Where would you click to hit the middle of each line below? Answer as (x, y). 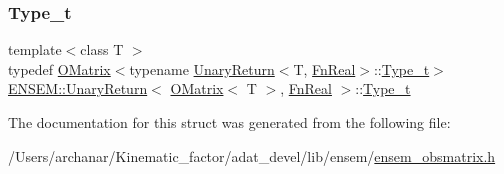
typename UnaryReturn (202, 68)
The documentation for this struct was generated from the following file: (229, 122)
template (35, 49)
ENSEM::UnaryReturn (78, 88)
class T (102, 49)
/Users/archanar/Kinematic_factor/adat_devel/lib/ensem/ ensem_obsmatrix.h (252, 155)
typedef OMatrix (59, 68)
